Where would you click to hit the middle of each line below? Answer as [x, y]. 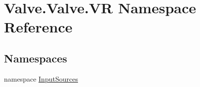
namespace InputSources [41, 78]
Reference [38, 27]
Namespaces [36, 58]
